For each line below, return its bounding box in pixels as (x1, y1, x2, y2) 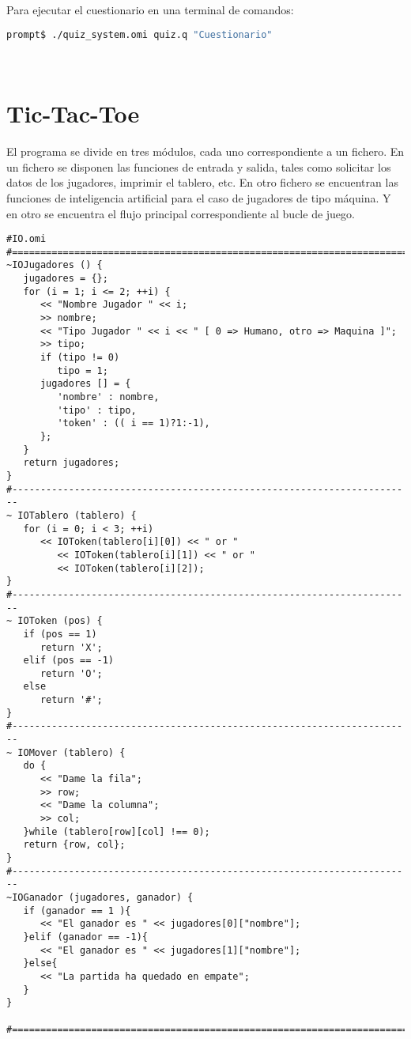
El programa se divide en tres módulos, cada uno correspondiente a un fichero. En (6, 143, 405, 160)
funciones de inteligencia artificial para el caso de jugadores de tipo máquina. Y (6, 189, 391, 206)
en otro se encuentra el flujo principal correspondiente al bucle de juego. (6, 205, 355, 221)
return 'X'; (40, 641, 103, 653)
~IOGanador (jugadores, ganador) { (6, 891, 194, 903)
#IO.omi (6, 233, 47, 245)
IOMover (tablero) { (17, 746, 126, 758)
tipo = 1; (57, 365, 108, 376)
